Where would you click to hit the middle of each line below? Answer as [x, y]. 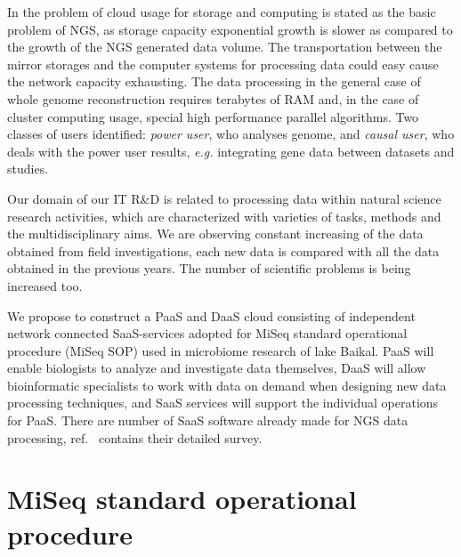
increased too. [45, 285]
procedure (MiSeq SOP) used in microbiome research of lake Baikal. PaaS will [221, 350]
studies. [28, 169]
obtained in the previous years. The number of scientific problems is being [209, 268]
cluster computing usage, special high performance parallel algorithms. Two [213, 116]
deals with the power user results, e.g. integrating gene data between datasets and [231, 151]
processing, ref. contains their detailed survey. [135, 437]
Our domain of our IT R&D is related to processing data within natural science [224, 198]
